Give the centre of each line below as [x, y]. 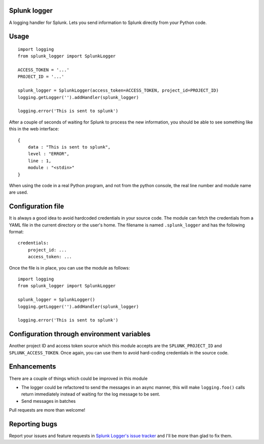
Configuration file [37, 207]
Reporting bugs [33, 424]
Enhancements [33, 367]
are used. [19, 192]
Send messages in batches [48, 401]
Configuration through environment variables [80, 334]
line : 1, [39, 161]
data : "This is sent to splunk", [69, 147]
